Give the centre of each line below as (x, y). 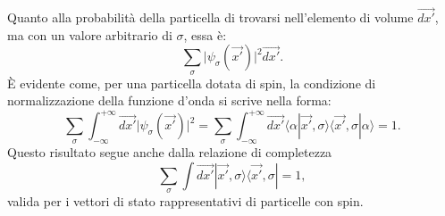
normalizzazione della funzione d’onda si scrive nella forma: (169, 100)
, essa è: (205, 34)
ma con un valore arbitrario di (90, 34)
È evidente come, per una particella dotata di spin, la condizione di (192, 83)
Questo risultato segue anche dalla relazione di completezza (170, 152)
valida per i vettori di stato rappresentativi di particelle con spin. (185, 201)
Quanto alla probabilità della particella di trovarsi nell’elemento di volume (210, 17)
